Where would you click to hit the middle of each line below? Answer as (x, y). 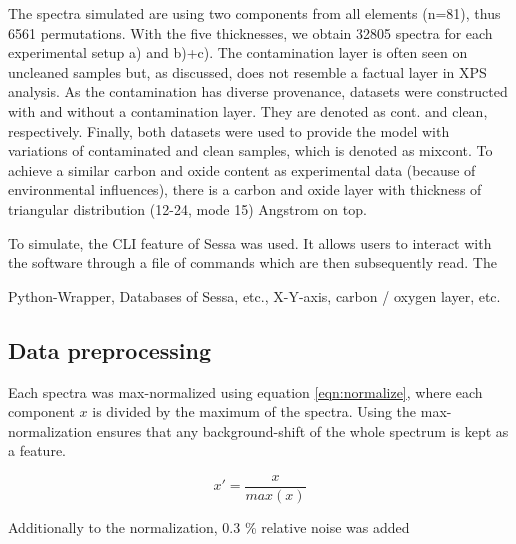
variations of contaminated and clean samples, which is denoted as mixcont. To (250, 150)
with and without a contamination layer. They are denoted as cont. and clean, (248, 110)
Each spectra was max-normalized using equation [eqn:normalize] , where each (245, 391)
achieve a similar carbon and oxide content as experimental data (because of (242, 169)
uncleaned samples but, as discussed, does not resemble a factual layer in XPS (247, 71)
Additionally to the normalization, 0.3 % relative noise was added (209, 526)
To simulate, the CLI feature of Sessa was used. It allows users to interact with (250, 242)
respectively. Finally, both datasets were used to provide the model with (229, 130)
